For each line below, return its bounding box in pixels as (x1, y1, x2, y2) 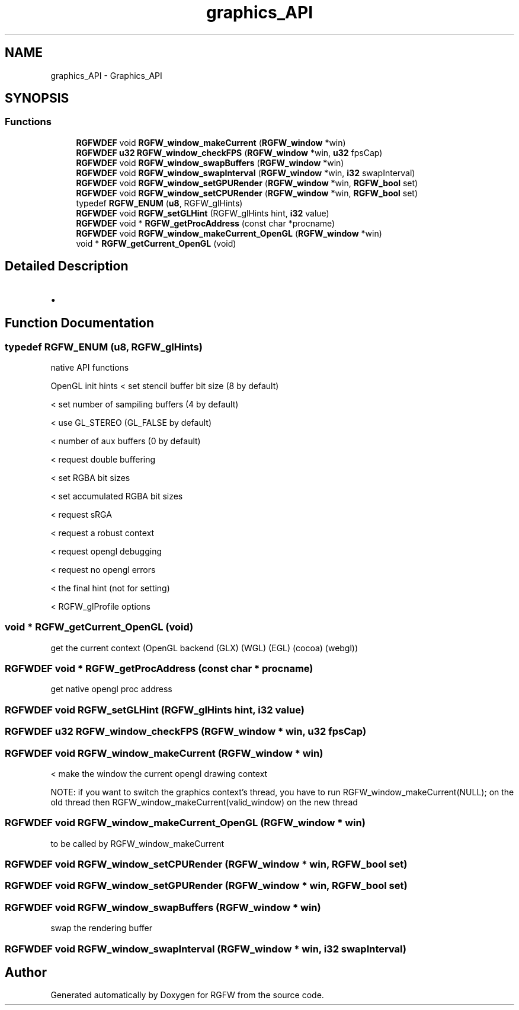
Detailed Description (5, 259, 129, 274)
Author (5, 964, 47, 980)
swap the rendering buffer (50, 923, 153, 933)
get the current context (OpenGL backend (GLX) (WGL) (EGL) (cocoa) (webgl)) (50, 642, 358, 653)
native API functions (50, 362, 129, 372)
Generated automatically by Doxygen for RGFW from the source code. (50, 990, 324, 1001)
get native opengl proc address (50, 684, 172, 694)
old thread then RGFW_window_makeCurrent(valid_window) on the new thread (50, 796, 358, 807)
